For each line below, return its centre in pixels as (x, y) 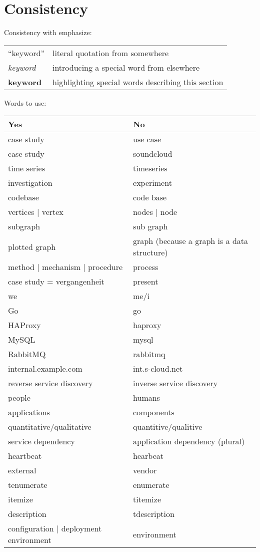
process (146, 267)
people (19, 398)
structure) (150, 252)
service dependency (41, 441)
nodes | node (155, 212)
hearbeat (148, 456)
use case (147, 139)
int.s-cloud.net (158, 369)
